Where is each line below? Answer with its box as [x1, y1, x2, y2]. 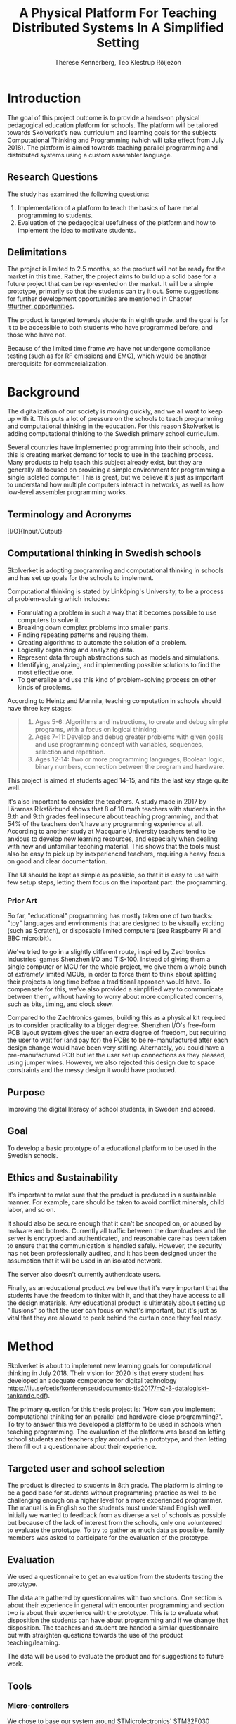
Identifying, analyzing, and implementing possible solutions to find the [17, 660, 221, 669]
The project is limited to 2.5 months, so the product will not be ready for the [7, 265, 226, 274]
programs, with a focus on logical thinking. [34, 725, 159, 733]
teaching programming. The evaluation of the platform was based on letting [7, 1427, 226, 1436]
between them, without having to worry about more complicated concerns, [7, 993, 225, 1001]
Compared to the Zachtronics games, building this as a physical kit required [7, 1014, 226, 1022]
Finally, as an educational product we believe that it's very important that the [7, 1283, 229, 1292]
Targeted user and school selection [7, 1462, 165, 1474]
